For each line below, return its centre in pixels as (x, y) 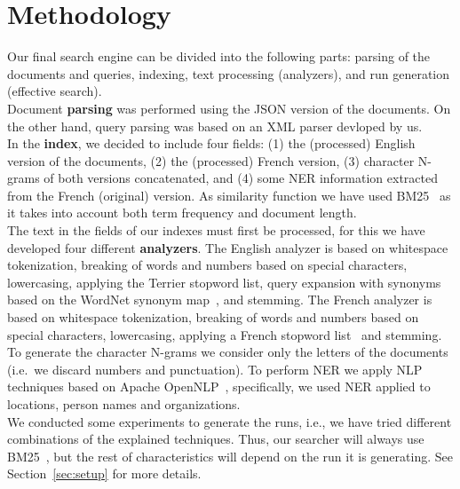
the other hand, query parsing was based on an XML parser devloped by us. (215, 126)
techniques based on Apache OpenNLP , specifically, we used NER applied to (219, 386)
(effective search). (55, 91)
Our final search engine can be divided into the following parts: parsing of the (219, 56)
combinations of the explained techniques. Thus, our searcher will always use (216, 439)
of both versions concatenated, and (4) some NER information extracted (241, 178)
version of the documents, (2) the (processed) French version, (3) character (211, 160)
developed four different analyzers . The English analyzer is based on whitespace (228, 247)
